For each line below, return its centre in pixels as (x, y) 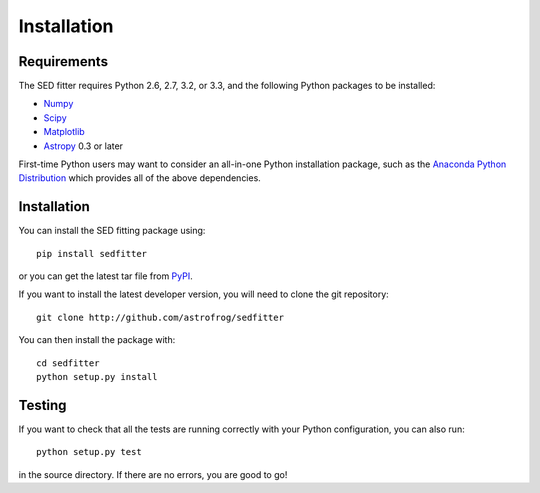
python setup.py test (89, 452)
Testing (42, 405)
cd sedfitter (68, 363)
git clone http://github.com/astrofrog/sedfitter (160, 317)
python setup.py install (97, 377)
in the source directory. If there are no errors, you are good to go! (153, 474)
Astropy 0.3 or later (83, 146)
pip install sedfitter (92, 253)
